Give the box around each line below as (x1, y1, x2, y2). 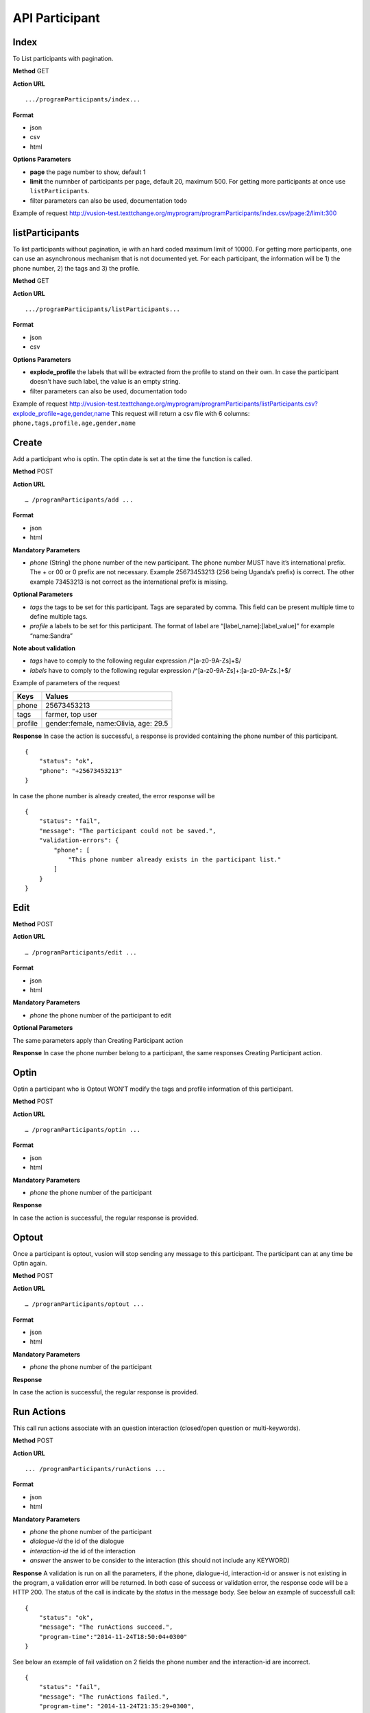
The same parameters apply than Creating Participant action (12, 1036, 184, 1044)
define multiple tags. (29, 612, 88, 620)
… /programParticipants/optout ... (25, 1301, 145, 1308)
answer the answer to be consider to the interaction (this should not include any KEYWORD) (29, 1556, 291, 1565)
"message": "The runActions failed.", (38, 1692, 170, 1701)
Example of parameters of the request (12, 679, 120, 687)
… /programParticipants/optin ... (25, 1126, 140, 1133)
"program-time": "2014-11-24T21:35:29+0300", (38, 1703, 195, 1710)
